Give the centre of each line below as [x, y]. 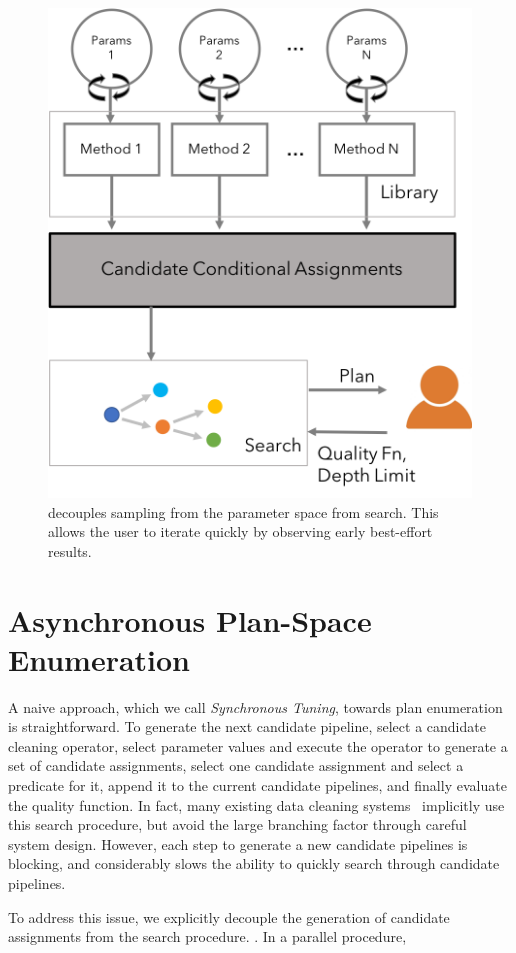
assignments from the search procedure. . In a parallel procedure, [207, 936]
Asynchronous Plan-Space [190, 619]
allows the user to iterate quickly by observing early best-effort [240, 531]
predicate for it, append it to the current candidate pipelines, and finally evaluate [257, 785]
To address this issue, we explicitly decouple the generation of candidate [229, 916]
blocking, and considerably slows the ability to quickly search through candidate [254, 863]
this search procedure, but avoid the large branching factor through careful [237, 824]
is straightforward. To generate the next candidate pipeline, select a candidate [247, 726]
